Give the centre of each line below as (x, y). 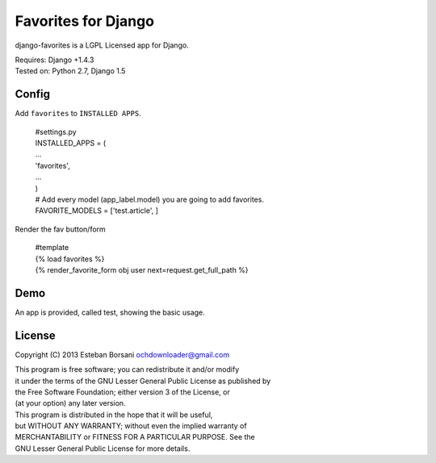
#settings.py (56, 131)
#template (52, 248)
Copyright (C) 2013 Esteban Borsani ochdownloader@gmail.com (122, 354)
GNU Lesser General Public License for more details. (103, 448)
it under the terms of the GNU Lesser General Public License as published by (143, 381)
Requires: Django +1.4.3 (55, 60)
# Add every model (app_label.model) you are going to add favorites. (149, 199)
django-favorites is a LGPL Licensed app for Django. (102, 45)
